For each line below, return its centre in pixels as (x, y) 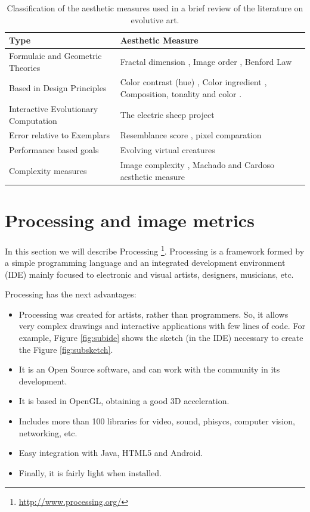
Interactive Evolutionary (54, 108)
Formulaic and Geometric (55, 56)
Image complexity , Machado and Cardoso (197, 165)
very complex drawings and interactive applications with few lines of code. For (162, 326)
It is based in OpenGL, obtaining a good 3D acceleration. (124, 401)
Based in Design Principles (58, 88)
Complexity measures (48, 170)
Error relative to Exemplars (60, 135)
